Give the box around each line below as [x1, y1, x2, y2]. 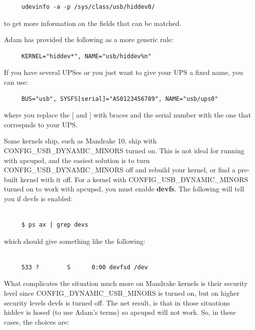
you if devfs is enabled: [4, 193, 73, 203]
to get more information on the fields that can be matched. [4, 18, 181, 28]
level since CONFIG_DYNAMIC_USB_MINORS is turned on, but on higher [4, 288, 240, 298]
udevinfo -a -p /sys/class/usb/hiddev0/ [21, 3, 155, 10]
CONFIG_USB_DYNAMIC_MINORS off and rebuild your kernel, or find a [4, 165, 236, 175]
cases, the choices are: [4, 316, 69, 327]
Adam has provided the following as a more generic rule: [4, 34, 174, 45]
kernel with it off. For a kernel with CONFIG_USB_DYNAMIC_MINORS [20, 174, 248, 184]
